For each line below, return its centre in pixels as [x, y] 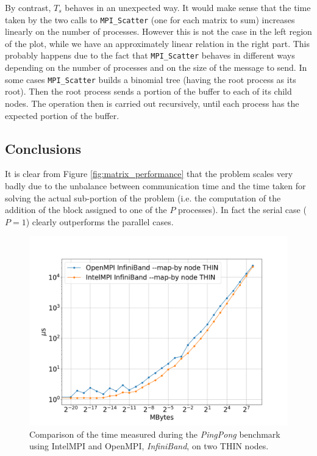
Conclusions [43, 148]
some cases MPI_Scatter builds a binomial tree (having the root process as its [151, 79]
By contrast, [28, 7]
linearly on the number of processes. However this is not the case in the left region [158, 31]
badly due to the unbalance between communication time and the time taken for [155, 185]
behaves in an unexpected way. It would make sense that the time [188, 7]
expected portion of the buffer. [62, 115]
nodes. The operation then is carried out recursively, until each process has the [152, 103]
